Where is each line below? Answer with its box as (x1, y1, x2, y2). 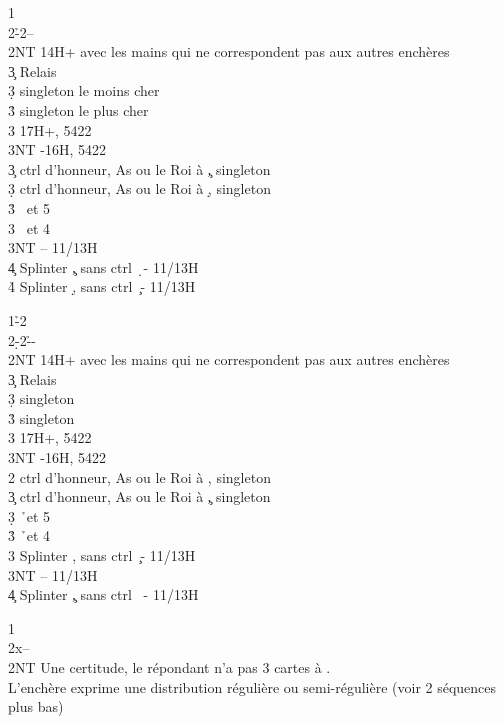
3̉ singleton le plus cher (8, 99, 149, 120)
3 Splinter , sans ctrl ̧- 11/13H (8, 545, 196, 566)
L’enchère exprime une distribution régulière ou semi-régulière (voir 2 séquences (8, 676, 497, 697)
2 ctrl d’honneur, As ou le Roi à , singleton (8, 466, 271, 487)
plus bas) (8, 696, 64, 717)
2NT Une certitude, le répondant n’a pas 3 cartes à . (8, 657, 331, 677)
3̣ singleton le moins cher (8, 80, 160, 101)
